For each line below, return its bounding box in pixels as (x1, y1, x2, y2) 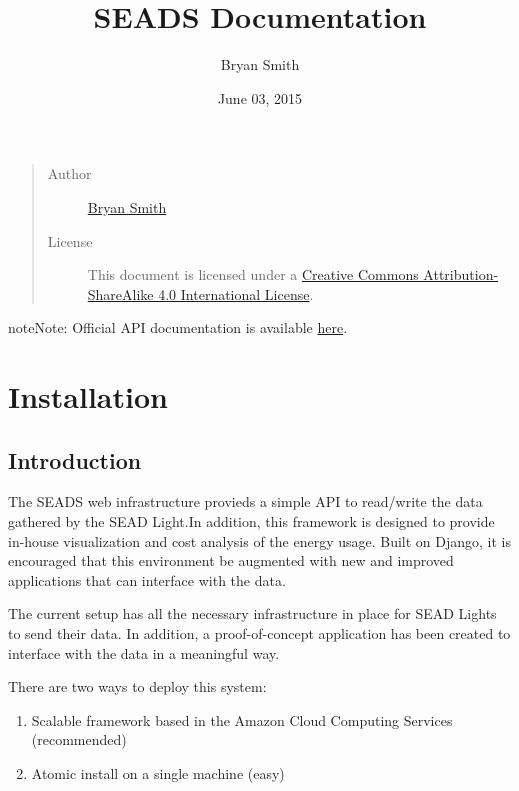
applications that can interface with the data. (8, 569, 286, 590)
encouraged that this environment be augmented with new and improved (8, 550, 454, 571)
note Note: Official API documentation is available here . (8, 317, 348, 338)
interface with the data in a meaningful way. (8, 642, 280, 663)
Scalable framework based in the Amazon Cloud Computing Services (31, 709, 453, 730)
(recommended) (31, 729, 127, 750)
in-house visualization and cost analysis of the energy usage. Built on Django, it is (8, 530, 512, 551)
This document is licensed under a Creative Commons (87, 264, 419, 285)
